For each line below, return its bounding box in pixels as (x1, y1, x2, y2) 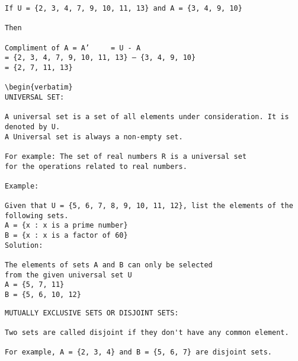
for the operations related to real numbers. (5, 162, 187, 171)
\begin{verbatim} (5, 83, 73, 92)
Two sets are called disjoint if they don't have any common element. (5, 328, 289, 337)
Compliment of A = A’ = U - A (5, 43, 141, 52)
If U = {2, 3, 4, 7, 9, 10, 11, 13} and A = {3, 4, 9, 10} (5, 4, 242, 12)
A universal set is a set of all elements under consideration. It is (5, 113, 289, 122)
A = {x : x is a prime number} (5, 221, 128, 230)
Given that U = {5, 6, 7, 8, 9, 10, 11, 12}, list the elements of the (5, 202, 293, 210)
